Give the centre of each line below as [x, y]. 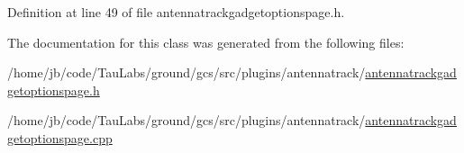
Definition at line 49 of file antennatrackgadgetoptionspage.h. [176, 12]
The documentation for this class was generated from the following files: [206, 42]
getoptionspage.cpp [60, 137]
